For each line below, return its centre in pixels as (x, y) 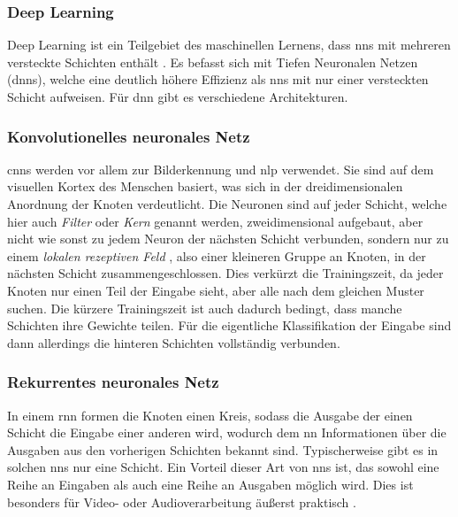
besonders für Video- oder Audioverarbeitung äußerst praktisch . (182, 502)
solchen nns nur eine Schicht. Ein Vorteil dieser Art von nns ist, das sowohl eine (223, 467)
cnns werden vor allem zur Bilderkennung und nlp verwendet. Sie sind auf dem (221, 169)
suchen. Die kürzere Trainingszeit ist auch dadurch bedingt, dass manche (205, 308)
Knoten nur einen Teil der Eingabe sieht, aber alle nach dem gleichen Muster (216, 290)
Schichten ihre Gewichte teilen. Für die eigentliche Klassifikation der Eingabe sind (229, 325)
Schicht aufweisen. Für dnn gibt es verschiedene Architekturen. (178, 96)
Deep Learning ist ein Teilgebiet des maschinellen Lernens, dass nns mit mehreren (229, 45)
